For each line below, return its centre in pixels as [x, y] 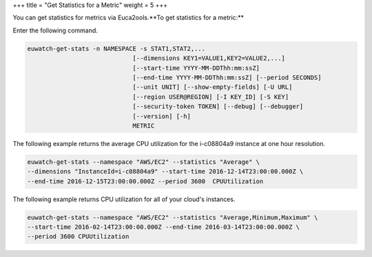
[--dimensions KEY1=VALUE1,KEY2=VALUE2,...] [209, 58]
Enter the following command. [55, 30]
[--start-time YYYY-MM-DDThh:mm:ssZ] [196, 68]
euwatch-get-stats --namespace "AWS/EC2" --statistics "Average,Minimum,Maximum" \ [173, 217]
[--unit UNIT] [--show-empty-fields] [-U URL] [213, 87]
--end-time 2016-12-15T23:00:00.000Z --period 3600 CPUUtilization [145, 181]
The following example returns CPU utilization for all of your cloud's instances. [124, 199]
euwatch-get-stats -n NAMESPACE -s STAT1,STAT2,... [116, 49]
